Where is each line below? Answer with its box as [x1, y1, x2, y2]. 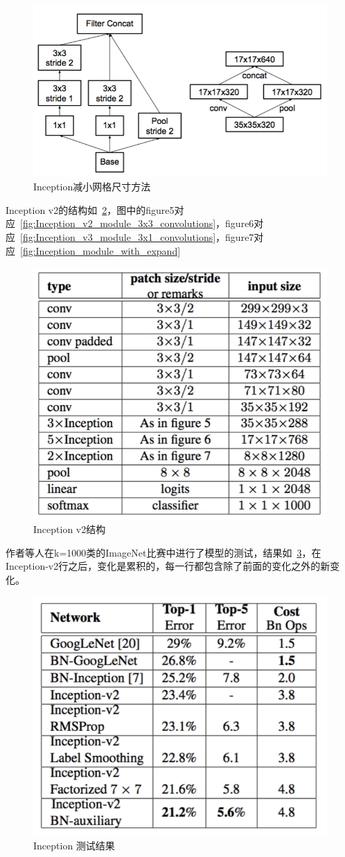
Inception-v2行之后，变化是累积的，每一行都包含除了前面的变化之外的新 [6, 559, 330, 573]
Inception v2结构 [33, 521, 106, 536]
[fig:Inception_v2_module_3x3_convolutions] [20, 216, 216, 231]
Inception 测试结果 [33, 838, 115, 852]
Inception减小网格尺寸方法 [33, 179, 151, 194]
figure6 [225, 216, 254, 231]
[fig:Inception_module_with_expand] [20, 243, 181, 258]
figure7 [225, 230, 254, 244]
